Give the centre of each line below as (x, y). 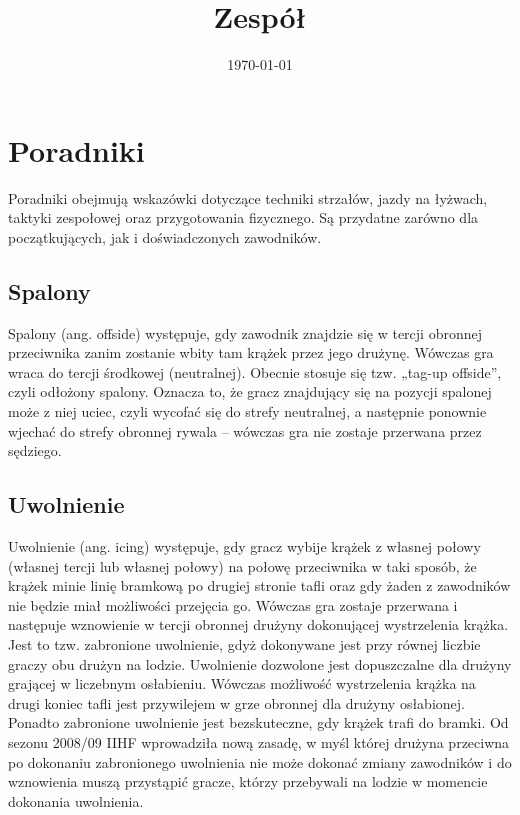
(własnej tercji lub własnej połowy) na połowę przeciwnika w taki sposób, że (242, 565)
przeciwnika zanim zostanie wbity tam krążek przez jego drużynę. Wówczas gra (251, 352)
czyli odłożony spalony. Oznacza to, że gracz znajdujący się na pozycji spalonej (250, 391)
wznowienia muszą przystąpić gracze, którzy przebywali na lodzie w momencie (248, 781)
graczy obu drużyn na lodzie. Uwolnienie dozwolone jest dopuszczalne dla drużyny (260, 663)
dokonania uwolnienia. (76, 800)
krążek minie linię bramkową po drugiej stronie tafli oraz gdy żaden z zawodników (259, 585)
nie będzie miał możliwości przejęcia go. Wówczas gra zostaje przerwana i (233, 604)
